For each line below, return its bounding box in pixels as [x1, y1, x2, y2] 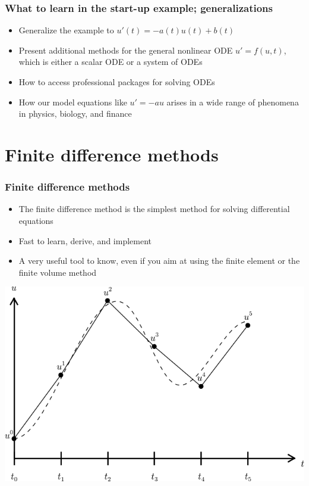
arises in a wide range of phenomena [166, 95, 299, 108]
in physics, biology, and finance [18, 107, 132, 120]
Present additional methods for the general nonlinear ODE [18, 43, 233, 56]
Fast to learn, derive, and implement [18, 234, 152, 247]
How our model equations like [18, 95, 127, 108]
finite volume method [18, 266, 97, 278]
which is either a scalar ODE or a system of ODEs [18, 55, 203, 68]
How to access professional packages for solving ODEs [18, 76, 215, 88]
